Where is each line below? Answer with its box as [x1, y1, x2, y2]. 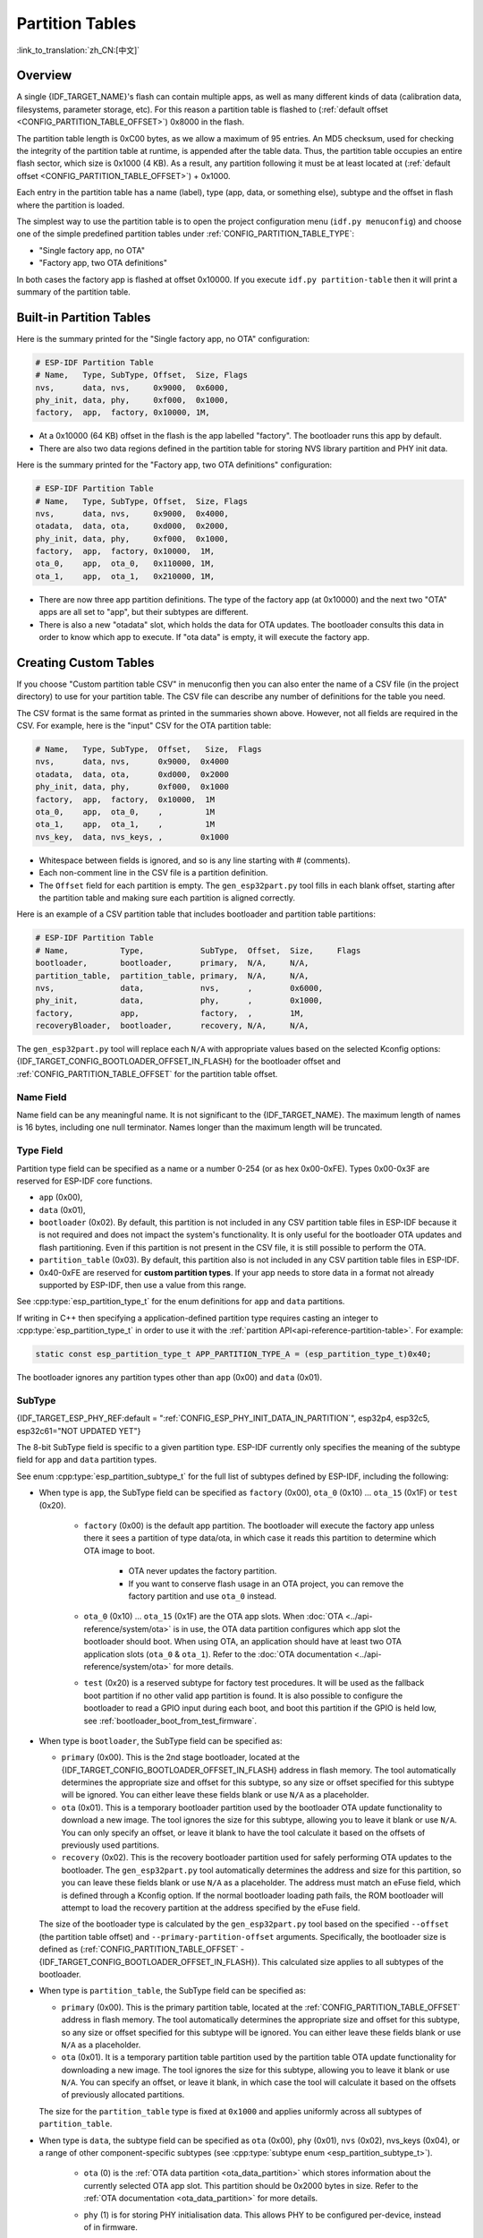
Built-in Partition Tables [16, 310, 151, 325]
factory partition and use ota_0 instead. [128, 1591, 277, 1602]
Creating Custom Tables [16, 654, 155, 671]
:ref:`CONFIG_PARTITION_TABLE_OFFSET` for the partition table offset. [16, 1068, 278, 1079]
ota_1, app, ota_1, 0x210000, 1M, [35, 571, 215, 581]
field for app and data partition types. [16, 1455, 157, 1465]
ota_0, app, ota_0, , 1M [35, 807, 215, 817]
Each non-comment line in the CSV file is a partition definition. [38, 867, 268, 878]
